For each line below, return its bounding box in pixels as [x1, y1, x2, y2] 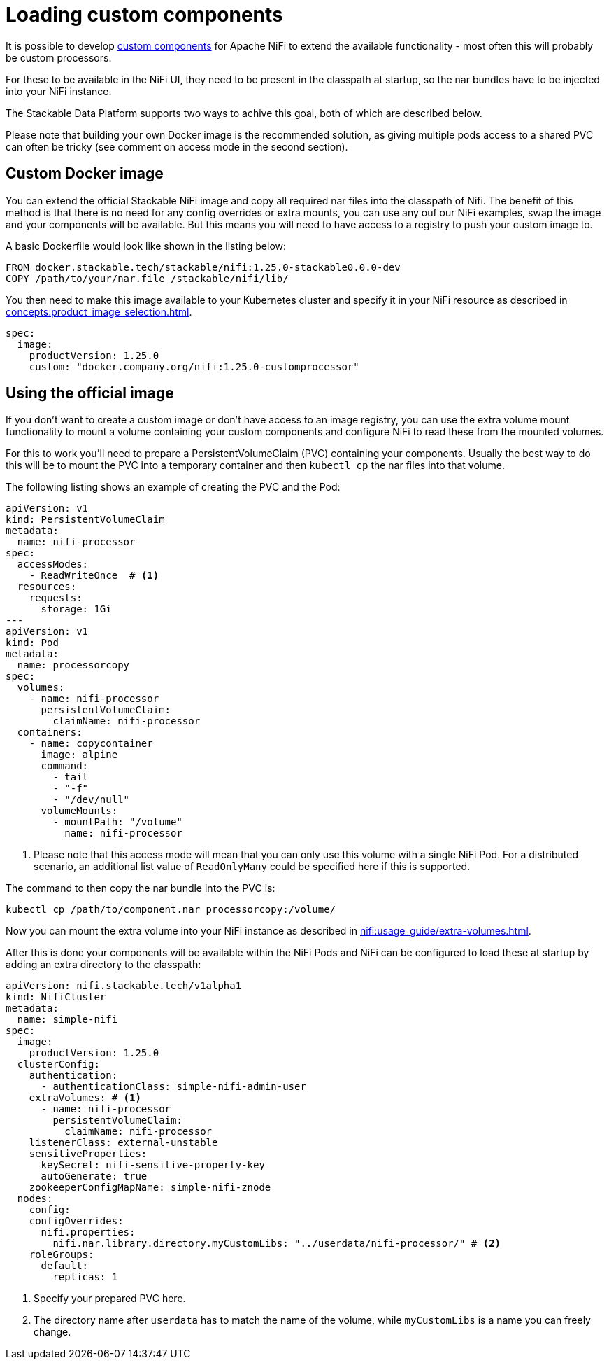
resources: [17, 581, 77, 593]
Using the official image [6, 384, 174, 402]
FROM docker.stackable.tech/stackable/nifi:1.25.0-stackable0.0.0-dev [6, 261, 401, 273]
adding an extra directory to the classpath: [6, 958, 201, 971]
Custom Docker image [6, 164, 164, 183]
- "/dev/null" [52, 794, 130, 806]
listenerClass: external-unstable [29, 1137, 218, 1149]
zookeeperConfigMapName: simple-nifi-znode [29, 1182, 271, 1193]
